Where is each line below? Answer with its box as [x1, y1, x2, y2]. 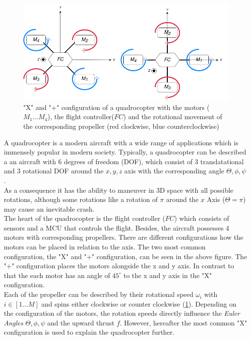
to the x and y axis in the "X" [123, 270, 212, 280]
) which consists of [174, 213, 229, 223]
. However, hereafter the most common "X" [119, 317, 247, 327]
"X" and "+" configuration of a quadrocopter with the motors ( [23, 102, 210, 112]
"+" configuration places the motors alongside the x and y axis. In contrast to [4, 261, 234, 271]
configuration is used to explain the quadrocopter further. [4, 327, 175, 337]
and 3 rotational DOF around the [4, 166, 103, 176]
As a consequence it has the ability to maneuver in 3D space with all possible [4, 185, 234, 195]
